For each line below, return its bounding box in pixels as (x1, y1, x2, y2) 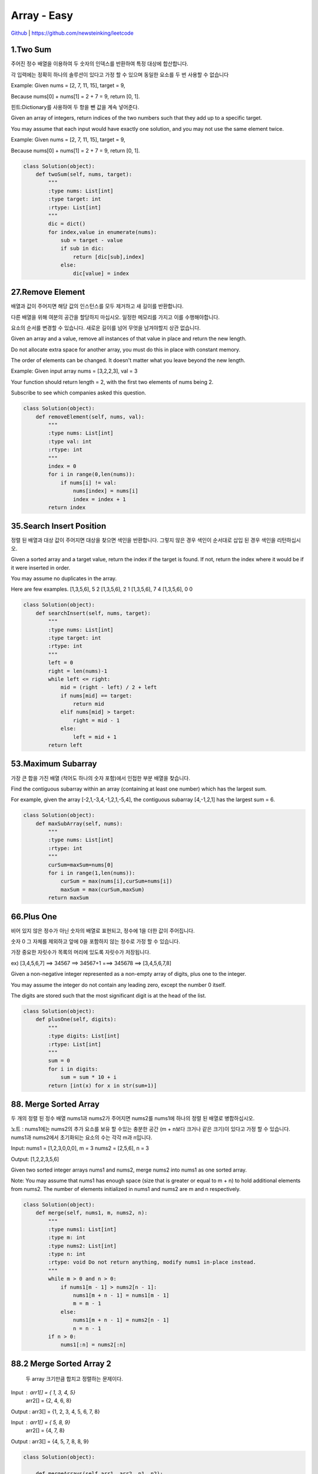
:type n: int (48, 1251, 86, 1258)
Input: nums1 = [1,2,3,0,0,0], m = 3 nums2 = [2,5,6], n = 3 (11, 1144, 150, 1152)
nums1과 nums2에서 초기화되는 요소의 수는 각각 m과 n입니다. (11, 1134, 153, 1141)
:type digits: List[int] (48, 1032, 120, 1039)
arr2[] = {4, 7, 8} (25, 1427, 65, 1434)
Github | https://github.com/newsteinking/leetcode (11, 29, 134, 37)
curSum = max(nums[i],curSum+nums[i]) (60, 878, 173, 884)
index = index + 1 (72, 496, 126, 502)
